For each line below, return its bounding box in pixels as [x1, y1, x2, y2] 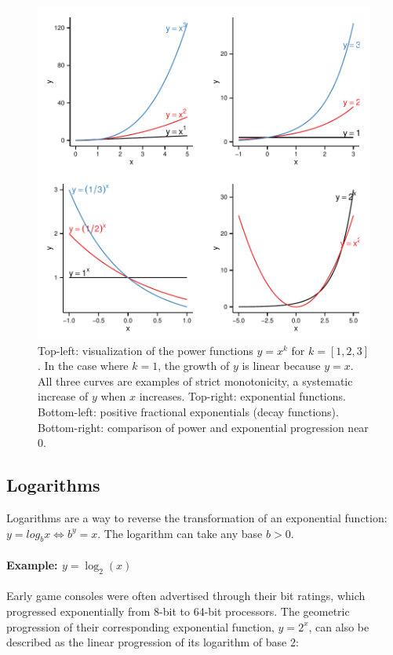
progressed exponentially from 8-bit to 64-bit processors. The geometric [6, 602, 350, 619]
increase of [38, 388, 89, 404]
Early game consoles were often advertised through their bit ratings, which [6, 587, 366, 604]
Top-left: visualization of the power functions [38, 342, 253, 358]
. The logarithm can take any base [97, 525, 263, 541]
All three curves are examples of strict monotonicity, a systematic [38, 372, 353, 389]
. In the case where [38, 357, 129, 374]
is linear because [242, 357, 321, 374]
